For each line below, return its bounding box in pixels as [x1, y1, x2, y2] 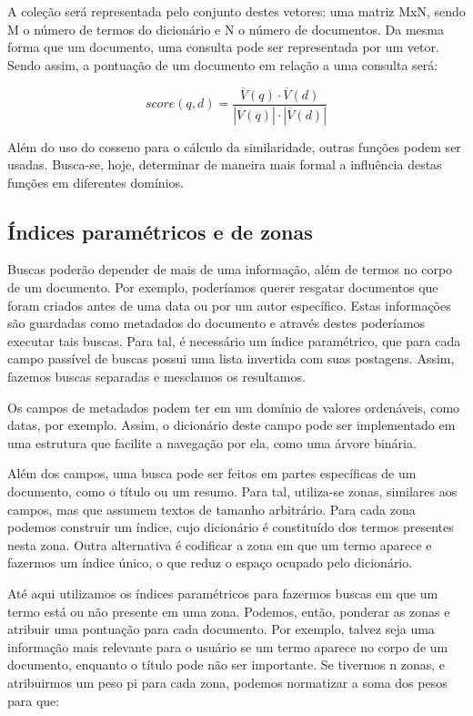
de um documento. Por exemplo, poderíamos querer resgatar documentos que [7, 278, 438, 297]
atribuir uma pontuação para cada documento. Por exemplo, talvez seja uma [7, 619, 435, 639]
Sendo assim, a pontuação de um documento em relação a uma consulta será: [7, 55, 438, 74]
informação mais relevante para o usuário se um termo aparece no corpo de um [7, 637, 448, 656]
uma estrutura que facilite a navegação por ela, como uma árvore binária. [7, 433, 417, 452]
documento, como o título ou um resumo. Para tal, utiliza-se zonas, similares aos [7, 482, 458, 501]
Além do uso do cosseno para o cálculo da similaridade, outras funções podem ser [7, 137, 461, 156]
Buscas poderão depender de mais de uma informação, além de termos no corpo [7, 260, 453, 279]
